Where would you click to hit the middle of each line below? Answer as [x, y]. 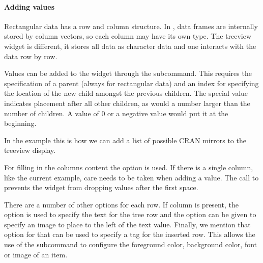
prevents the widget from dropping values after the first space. [101, 187]
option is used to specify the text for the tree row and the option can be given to [130, 214]
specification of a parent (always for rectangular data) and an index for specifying [131, 83]
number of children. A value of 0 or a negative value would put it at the [116, 113]
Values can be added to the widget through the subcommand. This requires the [128, 73]
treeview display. [30, 150]
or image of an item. [36, 254]
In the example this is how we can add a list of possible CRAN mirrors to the [125, 140]
